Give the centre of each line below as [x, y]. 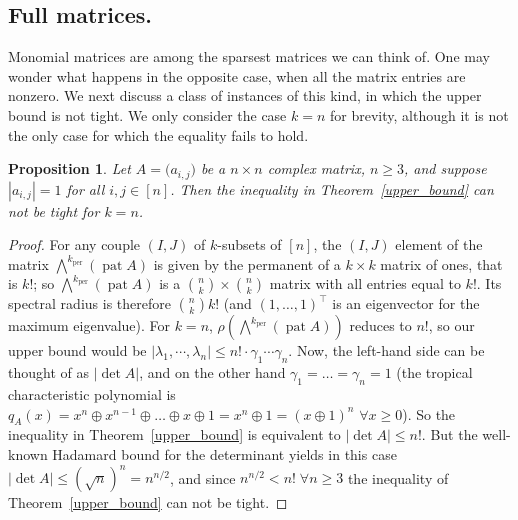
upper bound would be [77, 350]
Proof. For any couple [74, 244]
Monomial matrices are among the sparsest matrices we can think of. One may [249, 56]
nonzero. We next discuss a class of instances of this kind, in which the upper [245, 95]
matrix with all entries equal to [365, 283]
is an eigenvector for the [406, 303]
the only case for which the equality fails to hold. [158, 134]
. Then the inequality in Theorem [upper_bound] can [332, 188]
